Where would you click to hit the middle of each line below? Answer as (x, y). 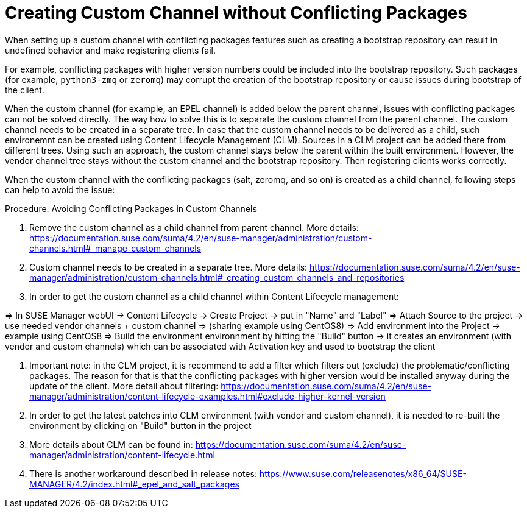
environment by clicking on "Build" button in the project (140, 425)
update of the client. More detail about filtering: (124, 386)
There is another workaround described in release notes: (143, 473)
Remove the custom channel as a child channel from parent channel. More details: (194, 227)
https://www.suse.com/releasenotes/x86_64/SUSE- (363, 473)
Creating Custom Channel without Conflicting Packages (236, 13)
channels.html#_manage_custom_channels (115, 248)
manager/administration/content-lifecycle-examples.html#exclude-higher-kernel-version (207, 396)
